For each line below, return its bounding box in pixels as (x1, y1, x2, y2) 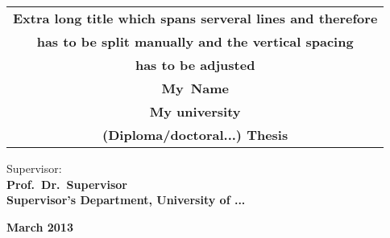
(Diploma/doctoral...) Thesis (102, 125, 288, 144)
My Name (161, 79, 229, 97)
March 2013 (6, 218, 73, 235)
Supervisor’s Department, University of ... (6, 191, 246, 208)
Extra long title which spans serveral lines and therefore (13, 9, 378, 27)
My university (149, 102, 241, 121)
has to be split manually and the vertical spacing (36, 32, 354, 51)
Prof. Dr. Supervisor (6, 175, 127, 192)
